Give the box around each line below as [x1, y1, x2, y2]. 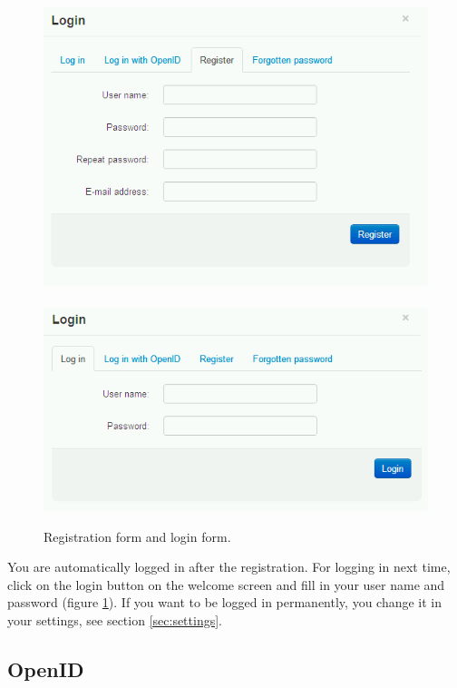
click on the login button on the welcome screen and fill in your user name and [7, 575, 445, 594]
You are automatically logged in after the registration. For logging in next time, [7, 557, 451, 576]
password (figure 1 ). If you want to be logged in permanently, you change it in [7, 593, 442, 612]
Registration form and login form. [44, 526, 231, 545]
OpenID [7, 654, 84, 683]
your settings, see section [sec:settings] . [7, 610, 223, 629]
